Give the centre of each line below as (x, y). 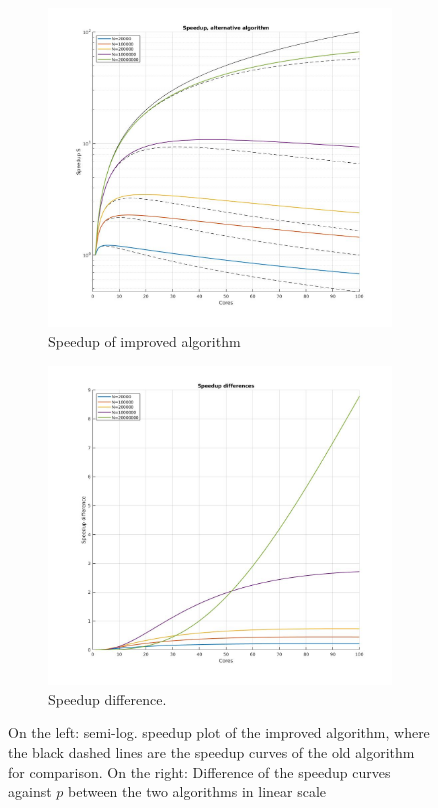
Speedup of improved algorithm (144, 341)
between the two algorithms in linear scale (197, 791)
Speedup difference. (107, 698)
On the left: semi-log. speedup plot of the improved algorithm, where (219, 732)
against (30, 791)
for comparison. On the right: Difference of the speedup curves (199, 771)
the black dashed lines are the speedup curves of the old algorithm (211, 751)
